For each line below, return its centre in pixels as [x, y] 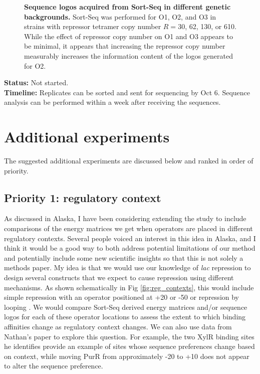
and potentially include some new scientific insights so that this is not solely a [124, 257]
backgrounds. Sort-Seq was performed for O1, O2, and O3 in [120, 16]
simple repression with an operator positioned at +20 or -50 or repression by [122, 297]
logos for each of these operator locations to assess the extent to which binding [125, 317]
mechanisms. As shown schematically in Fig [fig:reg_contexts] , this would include [129, 287]
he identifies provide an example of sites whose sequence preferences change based [129, 346]
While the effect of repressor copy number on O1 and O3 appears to [128, 36]
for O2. [35, 65]
